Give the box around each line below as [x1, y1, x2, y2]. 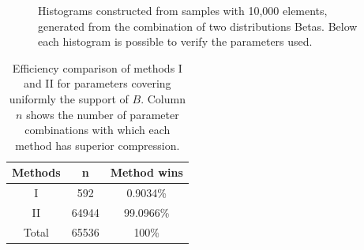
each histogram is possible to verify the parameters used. [38, 33, 313, 50]
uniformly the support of [9, 90, 129, 106]
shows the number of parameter [26, 106, 179, 122]
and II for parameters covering [24, 75, 171, 91]
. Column [141, 90, 186, 106]
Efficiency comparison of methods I [12, 59, 182, 76]
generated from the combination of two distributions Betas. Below [38, 17, 358, 34]
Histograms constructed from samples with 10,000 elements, [38, 2, 328, 18]
